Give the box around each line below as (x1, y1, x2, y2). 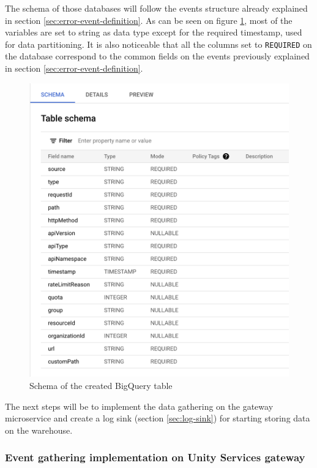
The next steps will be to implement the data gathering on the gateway (5, 399, 274, 412)
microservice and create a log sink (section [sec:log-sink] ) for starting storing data (5, 412, 310, 425)
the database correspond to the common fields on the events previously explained (5, 50, 310, 62)
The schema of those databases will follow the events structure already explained (5, 2, 308, 14)
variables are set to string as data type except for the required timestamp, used (5, 26, 302, 39)
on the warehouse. (5, 423, 73, 436)
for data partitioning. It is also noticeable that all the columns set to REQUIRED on (5, 37, 312, 50)
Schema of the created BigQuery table (29, 379, 173, 391)
